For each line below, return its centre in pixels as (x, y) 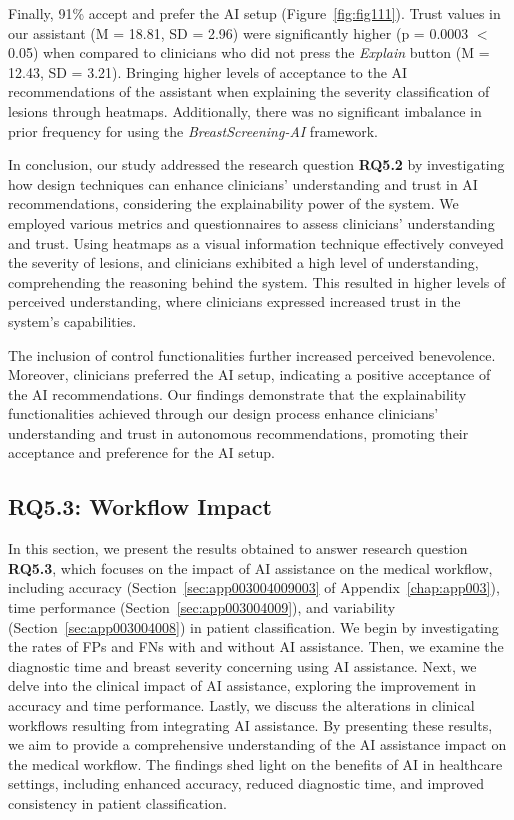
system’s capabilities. (72, 320)
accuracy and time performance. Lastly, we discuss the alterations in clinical (241, 705)
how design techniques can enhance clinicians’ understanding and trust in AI (243, 183)
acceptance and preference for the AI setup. (141, 452)
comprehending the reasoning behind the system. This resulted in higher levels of (257, 281)
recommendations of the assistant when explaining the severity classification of (249, 91)
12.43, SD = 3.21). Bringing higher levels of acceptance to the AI (208, 71)
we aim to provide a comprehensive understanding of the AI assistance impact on (257, 744)
